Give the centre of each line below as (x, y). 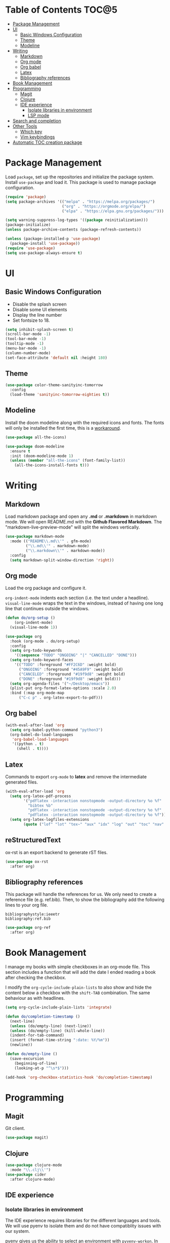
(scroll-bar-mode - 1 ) (28, 334)
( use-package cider (26, 1175)
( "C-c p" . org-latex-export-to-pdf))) (60, 698)
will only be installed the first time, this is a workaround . (63, 428)
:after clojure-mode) (33, 1179)
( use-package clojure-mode (34, 1165)
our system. (18, 1231)
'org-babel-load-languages (40, 739)
